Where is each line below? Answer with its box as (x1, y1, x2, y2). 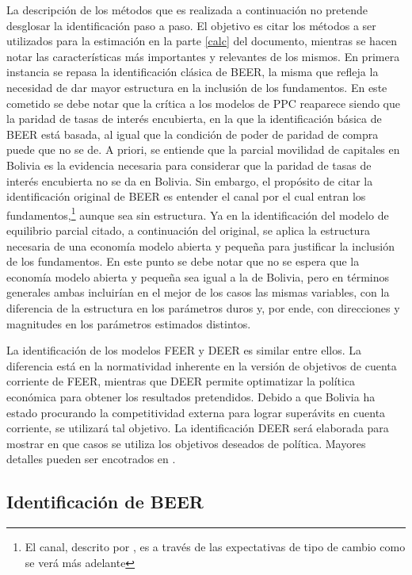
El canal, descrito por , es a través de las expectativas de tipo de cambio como (25, 539, 406, 555)
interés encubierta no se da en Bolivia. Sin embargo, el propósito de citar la (6, 172, 373, 189)
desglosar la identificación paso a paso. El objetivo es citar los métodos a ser (6, 17, 376, 33)
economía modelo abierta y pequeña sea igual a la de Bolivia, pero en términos (6, 268, 390, 285)
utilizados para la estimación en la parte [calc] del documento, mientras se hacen (6, 33, 398, 49)
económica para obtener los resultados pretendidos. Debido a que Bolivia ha (6, 388, 376, 404)
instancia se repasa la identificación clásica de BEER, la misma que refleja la (6, 63, 379, 80)
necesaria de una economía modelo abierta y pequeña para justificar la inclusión (6, 237, 395, 254)
